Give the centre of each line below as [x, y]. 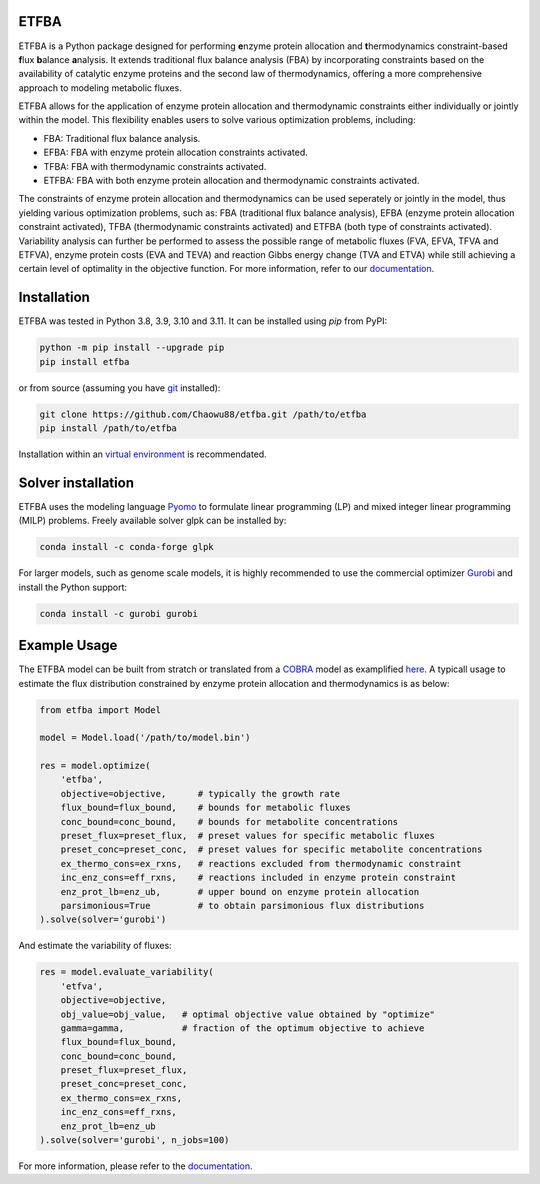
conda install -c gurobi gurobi [119, 613]
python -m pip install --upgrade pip [132, 348]
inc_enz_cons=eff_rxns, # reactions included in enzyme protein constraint [258, 878]
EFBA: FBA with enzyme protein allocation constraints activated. [176, 152]
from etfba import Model [100, 709]
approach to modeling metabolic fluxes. [100, 87]
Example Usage [68, 645]
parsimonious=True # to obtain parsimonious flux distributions [242, 905]
